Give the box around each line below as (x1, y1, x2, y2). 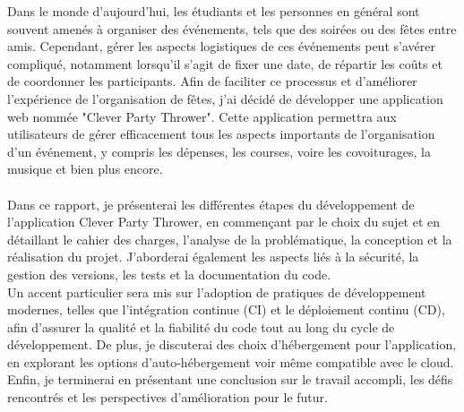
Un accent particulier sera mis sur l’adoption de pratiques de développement (7, 282, 426, 301)
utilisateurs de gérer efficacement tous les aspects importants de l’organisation (7, 124, 435, 143)
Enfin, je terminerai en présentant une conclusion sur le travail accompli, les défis (7, 370, 453, 389)
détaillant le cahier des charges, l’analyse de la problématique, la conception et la (7, 229, 452, 248)
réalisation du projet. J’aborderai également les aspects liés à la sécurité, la (7, 247, 419, 266)
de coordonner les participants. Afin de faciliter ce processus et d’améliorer (7, 72, 417, 90)
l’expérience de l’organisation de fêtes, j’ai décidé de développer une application (7, 89, 443, 107)
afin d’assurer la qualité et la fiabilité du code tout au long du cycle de (7, 317, 395, 336)
